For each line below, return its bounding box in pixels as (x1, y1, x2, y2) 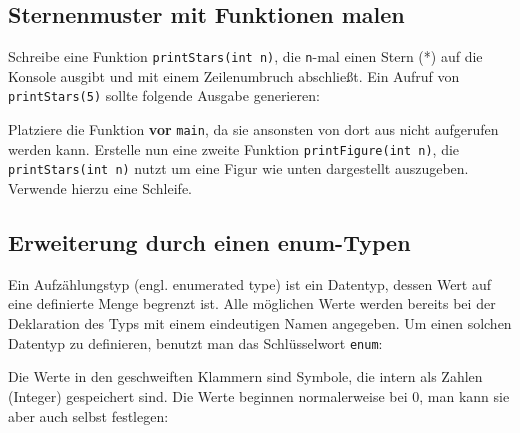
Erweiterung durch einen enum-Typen (8, 227, 411, 258)
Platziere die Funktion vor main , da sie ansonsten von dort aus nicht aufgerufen (8, 119, 499, 140)
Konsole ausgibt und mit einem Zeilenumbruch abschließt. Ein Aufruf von (8, 65, 460, 86)
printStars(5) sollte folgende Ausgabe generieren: (8, 85, 320, 106)
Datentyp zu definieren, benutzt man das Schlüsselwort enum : (8, 332, 383, 353)
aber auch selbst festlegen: (8, 405, 169, 426)
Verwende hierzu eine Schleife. (8, 178, 193, 199)
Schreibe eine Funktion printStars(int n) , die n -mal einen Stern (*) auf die (8, 46, 483, 67)
